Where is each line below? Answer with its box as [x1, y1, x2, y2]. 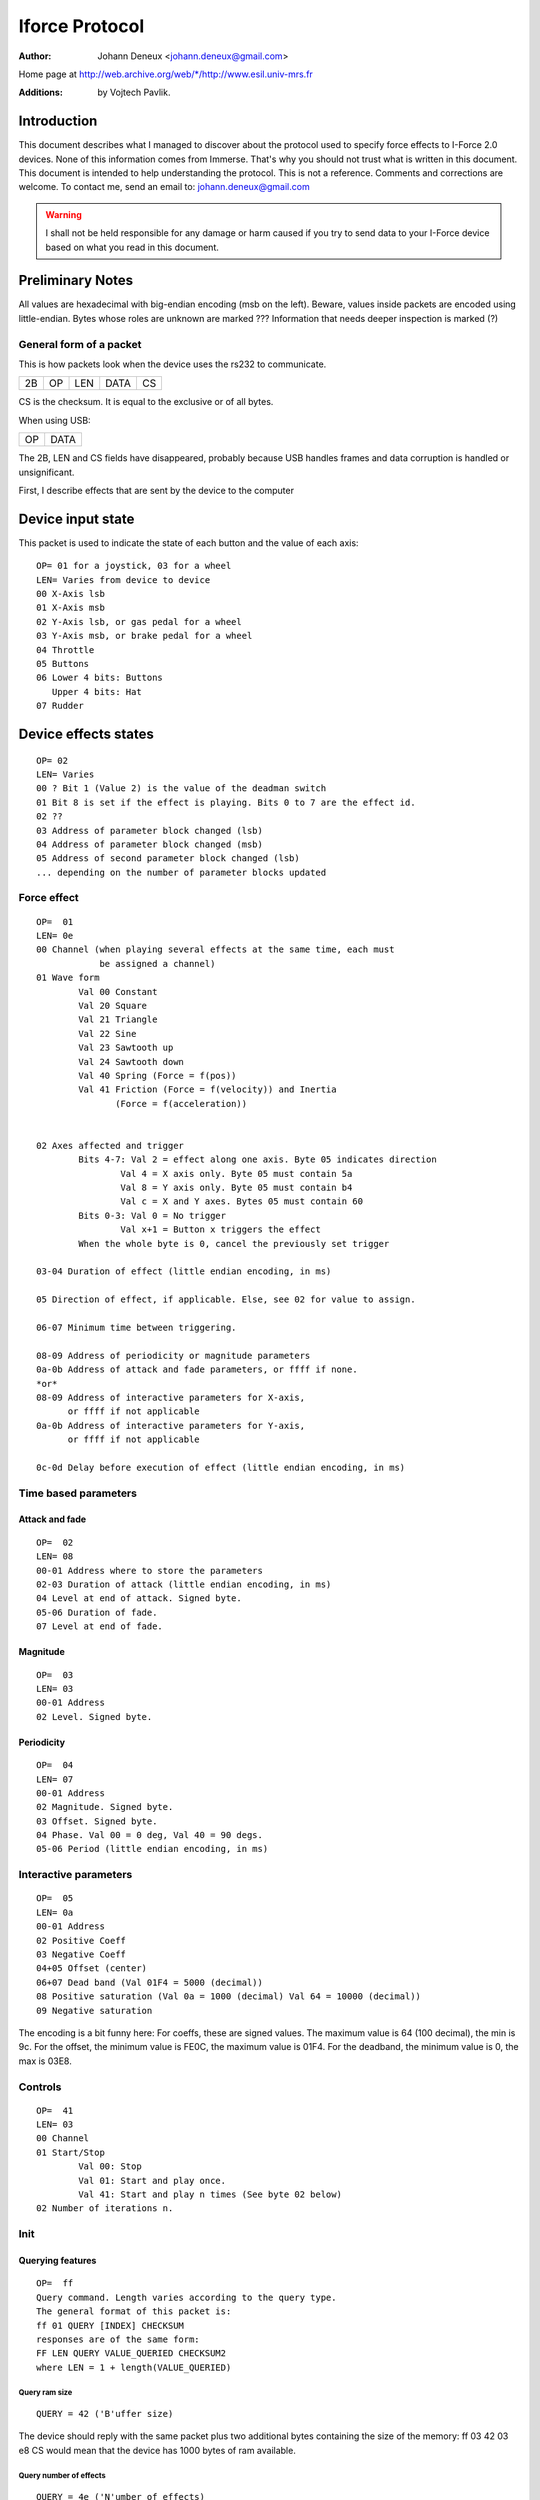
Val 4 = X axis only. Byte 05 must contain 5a [120, 1168, 353, 1179]
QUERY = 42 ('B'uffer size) [36, 2408, 174, 2420]
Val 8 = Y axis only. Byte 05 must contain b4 [120, 1182, 353, 1194]
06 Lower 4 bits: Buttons [36, 672, 164, 684]
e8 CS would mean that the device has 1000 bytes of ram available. [18, 2444, 297, 2456]
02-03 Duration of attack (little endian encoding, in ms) [36, 1579, 332, 1590]
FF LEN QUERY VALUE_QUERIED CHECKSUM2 [36, 2348, 227, 2359]
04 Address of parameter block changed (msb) [36, 838, 264, 850]
